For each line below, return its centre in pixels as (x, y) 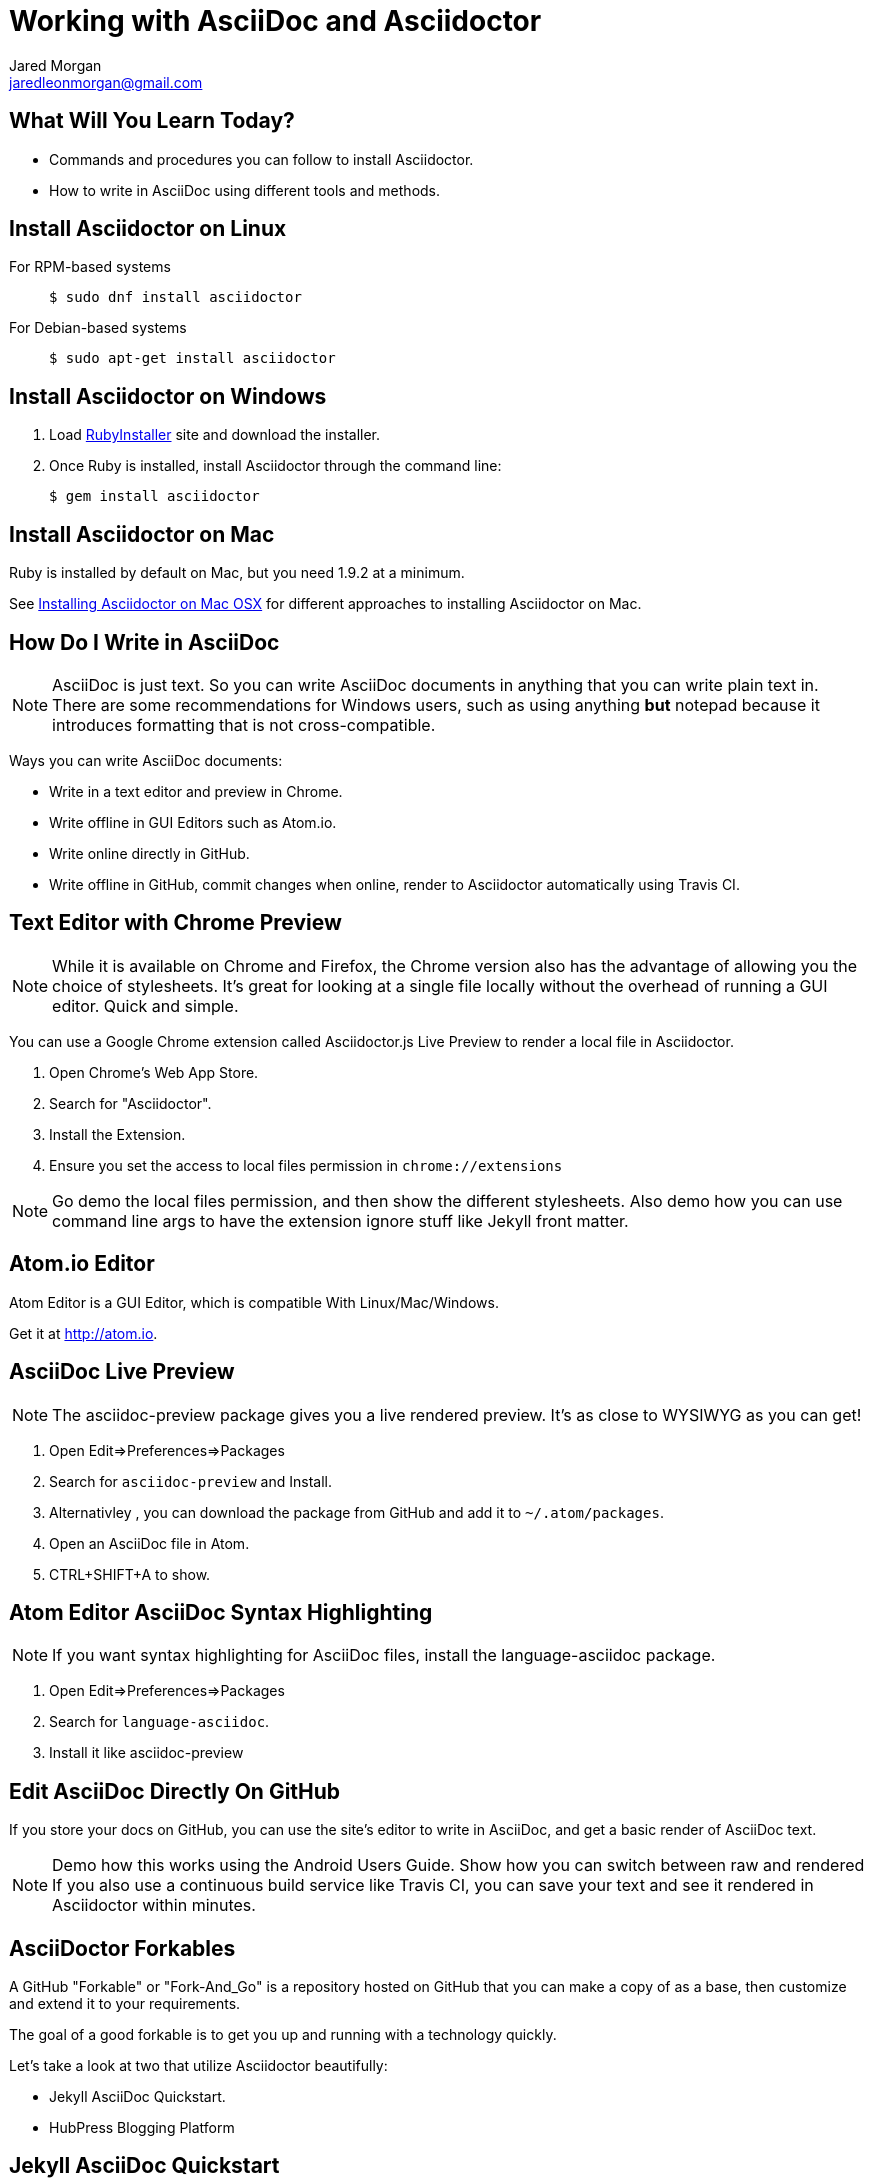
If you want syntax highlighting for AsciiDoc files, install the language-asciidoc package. (384, 1655)
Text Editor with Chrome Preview (175, 923)
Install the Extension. (117, 1134)
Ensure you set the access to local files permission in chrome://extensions (306, 1165)
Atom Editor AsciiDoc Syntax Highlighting (221, 1612)
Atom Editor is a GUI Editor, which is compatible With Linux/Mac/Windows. (254, 1302)
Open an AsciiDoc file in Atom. (149, 1543)
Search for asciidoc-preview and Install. (190, 1481)
